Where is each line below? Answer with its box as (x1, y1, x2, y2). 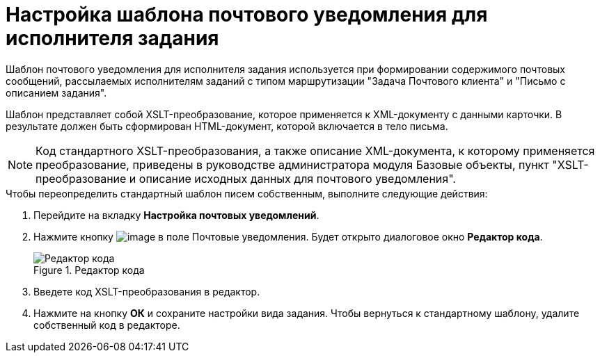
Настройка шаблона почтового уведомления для (6, 3, 488, 26)
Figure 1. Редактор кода (33, 263, 145, 276)
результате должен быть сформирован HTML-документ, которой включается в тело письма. (6, 120, 448, 132)
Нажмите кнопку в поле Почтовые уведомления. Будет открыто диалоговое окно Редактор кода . (33, 230, 543, 243)
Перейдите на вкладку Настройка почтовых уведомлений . (33, 209, 319, 221)
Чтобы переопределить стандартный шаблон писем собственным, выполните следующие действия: (6, 187, 488, 200)
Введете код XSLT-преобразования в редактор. (33, 285, 260, 298)
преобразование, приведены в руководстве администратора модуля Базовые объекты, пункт (35, 157, 549, 172)
